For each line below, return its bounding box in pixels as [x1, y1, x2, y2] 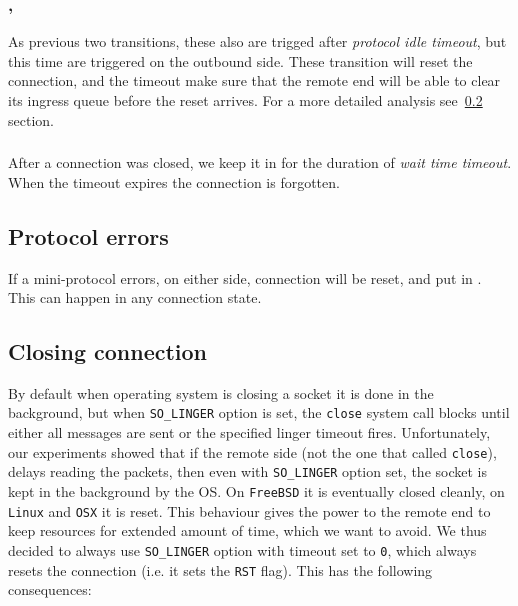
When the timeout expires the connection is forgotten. [8, 171, 340, 192]
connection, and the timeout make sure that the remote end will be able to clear [8, 70, 501, 91]
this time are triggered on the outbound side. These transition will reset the [8, 50, 473, 71]
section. [8, 109, 54, 130]
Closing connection [8, 336, 208, 367]
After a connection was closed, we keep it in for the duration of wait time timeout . [8, 152, 512, 173]
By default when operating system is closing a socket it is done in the [8, 382, 434, 403]
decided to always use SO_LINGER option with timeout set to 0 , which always [8, 539, 477, 560]
